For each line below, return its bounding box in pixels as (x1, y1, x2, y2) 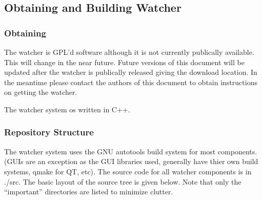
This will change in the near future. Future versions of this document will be (4, 56, 245, 67)
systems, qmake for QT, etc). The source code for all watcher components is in (4, 166, 252, 176)
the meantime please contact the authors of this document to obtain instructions (4, 76, 257, 87)
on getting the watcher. (4, 87, 77, 97)
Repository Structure (4, 126, 94, 138)
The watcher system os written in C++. (4, 104, 130, 114)
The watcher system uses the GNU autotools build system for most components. (4, 146, 257, 156)
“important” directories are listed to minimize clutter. (4, 186, 173, 197)
